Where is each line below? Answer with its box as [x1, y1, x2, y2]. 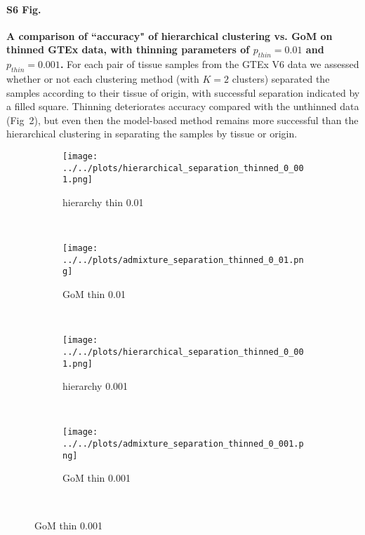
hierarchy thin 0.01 [62, 194, 144, 209]
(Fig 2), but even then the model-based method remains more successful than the [6, 112, 359, 127]
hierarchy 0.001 [62, 379, 128, 393]
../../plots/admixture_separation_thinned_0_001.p [62, 439, 304, 449]
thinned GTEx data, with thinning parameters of [6, 42, 250, 57]
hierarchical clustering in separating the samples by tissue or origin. [6, 126, 298, 141]
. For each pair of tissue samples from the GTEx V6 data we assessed [60, 57, 359, 72]
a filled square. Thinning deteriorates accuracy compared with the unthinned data [6, 99, 359, 114]
